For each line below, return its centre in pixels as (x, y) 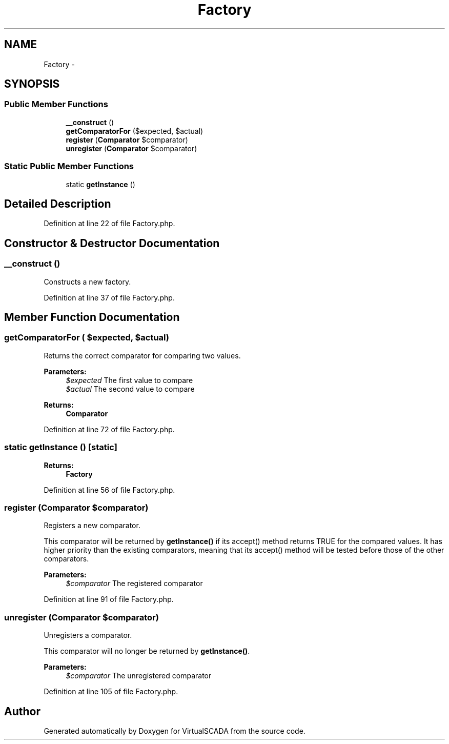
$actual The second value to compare (130, 389)
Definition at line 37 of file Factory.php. (109, 297)
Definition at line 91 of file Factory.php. (109, 599)
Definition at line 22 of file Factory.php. (109, 224)
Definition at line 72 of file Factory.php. (109, 429)
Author (22, 711)
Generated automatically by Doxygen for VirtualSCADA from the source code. (175, 731)
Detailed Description (58, 204)
